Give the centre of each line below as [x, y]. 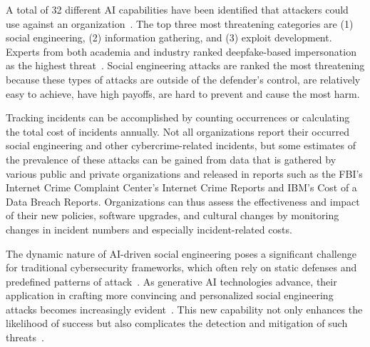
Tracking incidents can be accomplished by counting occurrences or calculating [178, 117]
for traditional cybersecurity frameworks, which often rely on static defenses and [181, 267]
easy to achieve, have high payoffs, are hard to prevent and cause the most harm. [183, 93]
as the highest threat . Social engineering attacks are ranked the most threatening [185, 65]
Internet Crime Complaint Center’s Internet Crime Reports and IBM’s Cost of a [181, 187]
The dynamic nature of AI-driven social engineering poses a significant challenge [181, 253]
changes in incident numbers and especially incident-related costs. [149, 229]
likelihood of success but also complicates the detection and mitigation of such [177, 323]
